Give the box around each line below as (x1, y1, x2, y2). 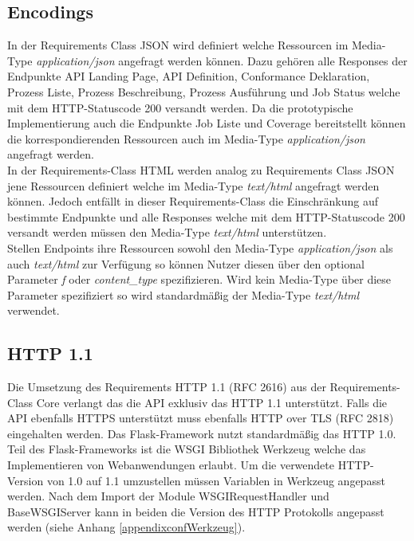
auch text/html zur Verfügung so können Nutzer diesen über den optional (7, 255, 365, 272)
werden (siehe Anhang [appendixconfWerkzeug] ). (7, 519, 246, 535)
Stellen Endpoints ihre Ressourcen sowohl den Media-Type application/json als (7, 239, 393, 256)
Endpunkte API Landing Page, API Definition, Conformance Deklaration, (7, 68, 370, 84)
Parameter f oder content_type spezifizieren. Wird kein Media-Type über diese (7, 271, 392, 288)
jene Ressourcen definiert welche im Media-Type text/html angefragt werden (7, 177, 380, 194)
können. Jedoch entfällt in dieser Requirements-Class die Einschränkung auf (7, 193, 379, 210)
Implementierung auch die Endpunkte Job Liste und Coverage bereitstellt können (7, 115, 406, 131)
